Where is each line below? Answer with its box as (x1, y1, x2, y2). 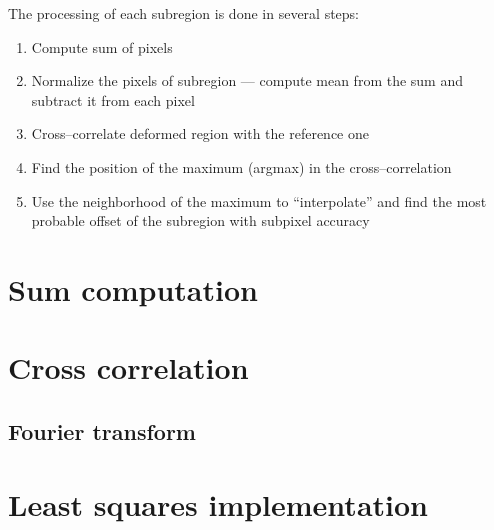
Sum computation (8, 268, 258, 309)
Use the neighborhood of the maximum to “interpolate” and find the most (31, 190, 487, 211)
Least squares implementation (8, 484, 428, 525)
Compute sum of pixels (31, 36, 173, 57)
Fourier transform (8, 415, 196, 446)
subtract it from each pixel (31, 89, 195, 110)
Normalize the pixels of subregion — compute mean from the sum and (31, 70, 464, 91)
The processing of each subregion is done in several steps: (8, 3, 360, 23)
